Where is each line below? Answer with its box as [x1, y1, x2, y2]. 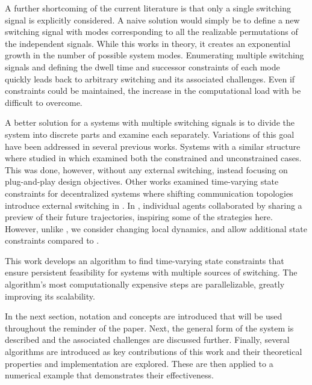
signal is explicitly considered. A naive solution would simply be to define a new [5, 13, 300, 26]
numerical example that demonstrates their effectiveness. [5, 369, 214, 381]
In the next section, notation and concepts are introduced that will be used [5, 310, 282, 322]
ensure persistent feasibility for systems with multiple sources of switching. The [5, 266, 298, 279]
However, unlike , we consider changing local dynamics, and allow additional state [5, 222, 307, 235]
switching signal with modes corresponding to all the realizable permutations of [5, 25, 298, 38]
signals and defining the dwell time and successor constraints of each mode [5, 60, 280, 73]
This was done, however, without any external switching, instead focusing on [5, 163, 288, 176]
